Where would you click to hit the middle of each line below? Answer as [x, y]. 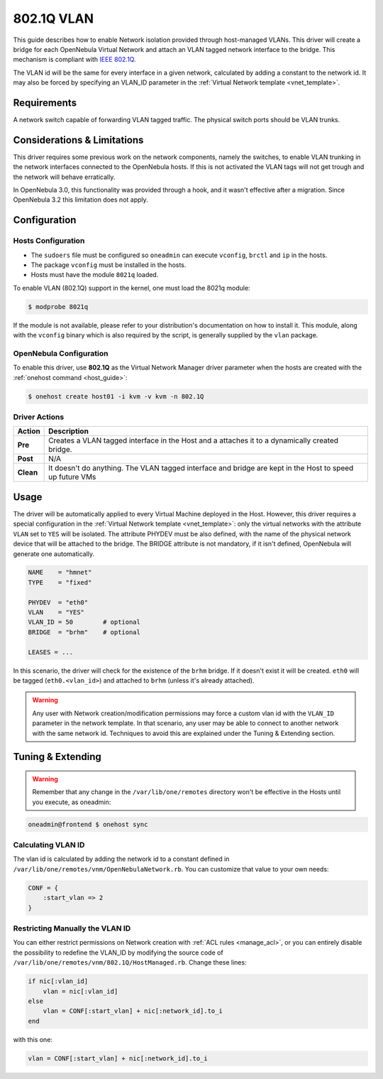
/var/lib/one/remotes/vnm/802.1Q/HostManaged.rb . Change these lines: [130, 963]
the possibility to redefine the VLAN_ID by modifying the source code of [118, 953]
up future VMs [72, 477]
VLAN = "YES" [56, 612]
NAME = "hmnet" [60, 573]
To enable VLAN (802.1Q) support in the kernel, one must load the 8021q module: [132, 288]
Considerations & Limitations [78, 140]
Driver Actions [39, 417]
